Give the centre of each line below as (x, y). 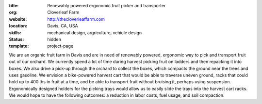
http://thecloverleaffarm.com (76, 19)
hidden (54, 39)
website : (18, 19)
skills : (15, 32)
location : (18, 26)
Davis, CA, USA (63, 26)
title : (14, 6)
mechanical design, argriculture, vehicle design (95, 32)
